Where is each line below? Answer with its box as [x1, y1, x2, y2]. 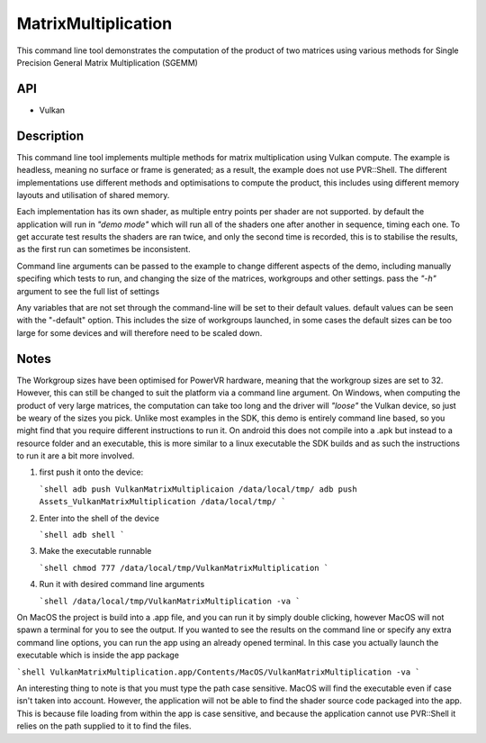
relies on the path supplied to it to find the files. [16, 720, 192, 731]
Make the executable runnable [39, 546, 152, 557]
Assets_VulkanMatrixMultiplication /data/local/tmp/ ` [39, 496, 287, 507]
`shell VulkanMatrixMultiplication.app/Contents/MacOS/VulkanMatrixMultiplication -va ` [16, 666, 420, 677]
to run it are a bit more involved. [16, 450, 135, 461]
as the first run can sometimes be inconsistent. [16, 244, 191, 255]
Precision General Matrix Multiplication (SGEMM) [16, 57, 198, 68]
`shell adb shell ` [39, 530, 125, 540]
